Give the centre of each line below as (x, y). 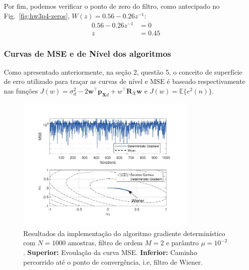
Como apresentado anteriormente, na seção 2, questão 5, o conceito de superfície (123, 71)
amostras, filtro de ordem (105, 243)
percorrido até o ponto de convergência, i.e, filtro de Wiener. (113, 262)
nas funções (21, 90)
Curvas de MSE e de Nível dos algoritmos (88, 54)
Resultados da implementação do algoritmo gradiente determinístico (124, 233)
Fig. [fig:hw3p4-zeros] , (37, 15)
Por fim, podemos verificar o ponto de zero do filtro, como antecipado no (112, 6)
